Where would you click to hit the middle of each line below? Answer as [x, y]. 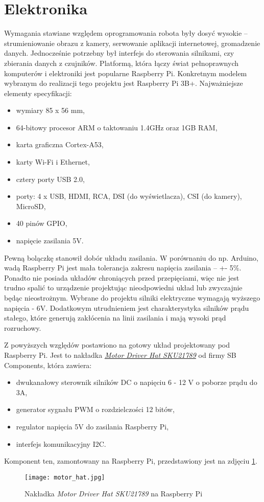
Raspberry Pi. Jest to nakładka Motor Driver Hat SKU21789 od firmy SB [120, 355]
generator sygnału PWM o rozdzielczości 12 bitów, [95, 409]
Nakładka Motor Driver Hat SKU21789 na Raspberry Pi [114, 494]
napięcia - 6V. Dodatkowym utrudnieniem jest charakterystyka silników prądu [127, 307]
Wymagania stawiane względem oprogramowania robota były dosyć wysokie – [126, 33]
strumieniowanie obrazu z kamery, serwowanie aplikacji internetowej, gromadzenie [132, 43]
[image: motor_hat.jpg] [65, 477]
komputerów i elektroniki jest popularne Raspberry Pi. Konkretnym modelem [126, 73]
